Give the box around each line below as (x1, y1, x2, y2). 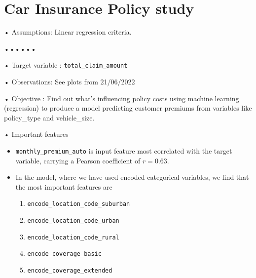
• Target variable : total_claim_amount (4, 60, 128, 70)
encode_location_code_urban (27, 217, 119, 225)
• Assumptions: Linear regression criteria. (4, 27, 132, 37)
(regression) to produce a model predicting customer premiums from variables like (4, 103, 252, 113)
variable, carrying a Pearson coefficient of (15, 155, 141, 165)
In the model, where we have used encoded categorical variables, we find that (15, 172, 249, 182)
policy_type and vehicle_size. (4, 112, 95, 122)
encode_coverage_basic (27, 250, 102, 258)
